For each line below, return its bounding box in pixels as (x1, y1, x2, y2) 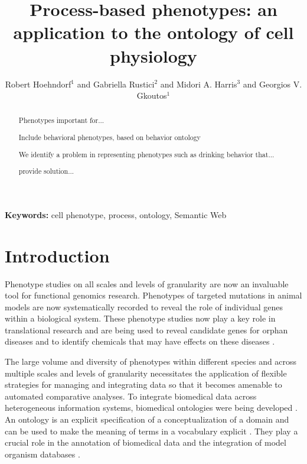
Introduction (5, 243, 110, 267)
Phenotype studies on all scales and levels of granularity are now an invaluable (5, 277, 289, 290)
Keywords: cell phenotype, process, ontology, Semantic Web (5, 208, 227, 220)
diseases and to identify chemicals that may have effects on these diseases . (5, 335, 275, 348)
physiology (110, 43, 197, 67)
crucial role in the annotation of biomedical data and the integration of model (5, 436, 286, 449)
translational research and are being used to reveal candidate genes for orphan (5, 323, 288, 336)
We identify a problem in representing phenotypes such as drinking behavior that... (18, 149, 275, 159)
